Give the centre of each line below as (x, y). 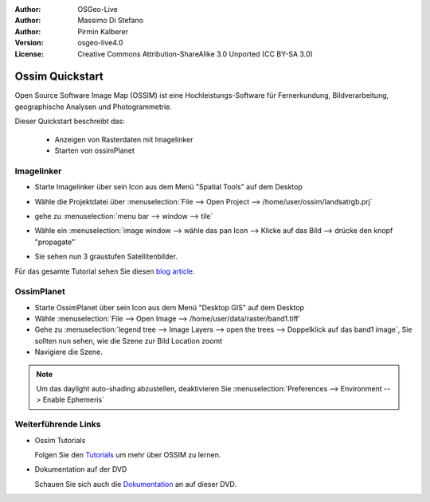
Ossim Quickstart (59, 77)
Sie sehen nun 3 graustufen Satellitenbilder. (106, 257)
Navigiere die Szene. (68, 352)
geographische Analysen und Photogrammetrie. (94, 107)
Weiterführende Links (58, 424)
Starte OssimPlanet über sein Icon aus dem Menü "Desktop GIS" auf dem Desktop (170, 307)
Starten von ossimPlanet (95, 150)
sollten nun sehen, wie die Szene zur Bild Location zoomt (129, 341)
